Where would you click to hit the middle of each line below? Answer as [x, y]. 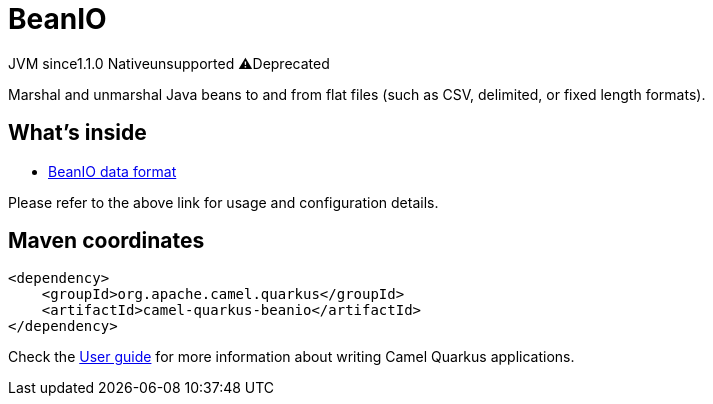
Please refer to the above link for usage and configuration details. [223, 202]
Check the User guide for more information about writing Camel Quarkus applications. [291, 357]
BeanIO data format [112, 171]
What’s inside [77, 133]
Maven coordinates [106, 241]
